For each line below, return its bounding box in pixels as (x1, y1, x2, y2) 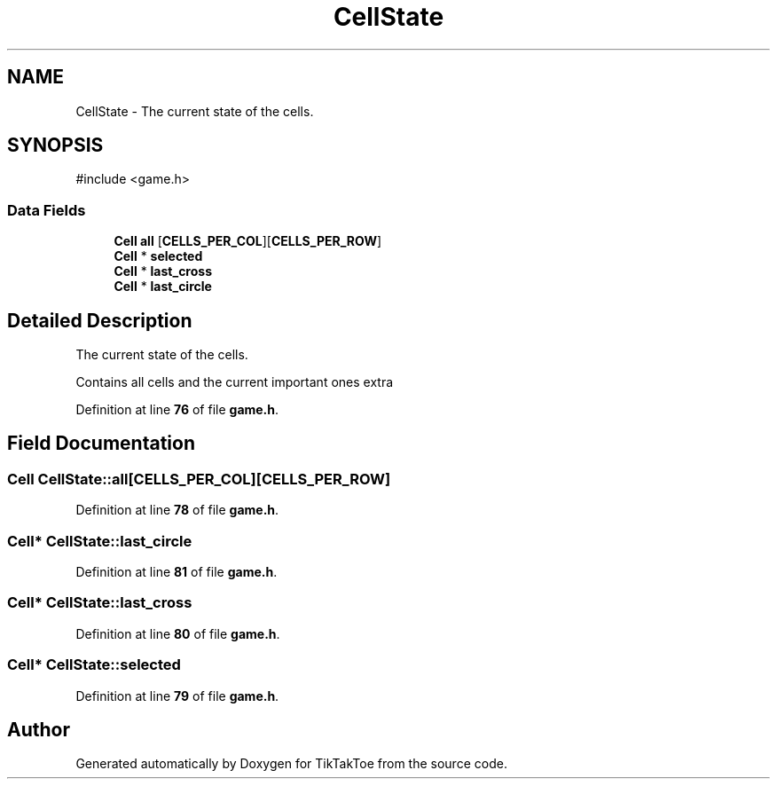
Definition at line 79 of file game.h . (75, 688, 279, 703)
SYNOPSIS (7, 134, 104, 157)
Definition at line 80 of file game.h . (75, 625, 280, 641)
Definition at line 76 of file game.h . (75, 402, 279, 418)
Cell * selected (114, 248, 203, 264)
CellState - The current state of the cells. (75, 103, 314, 119)
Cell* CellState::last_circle (7, 531, 192, 550)
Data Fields (7, 200, 86, 219)
